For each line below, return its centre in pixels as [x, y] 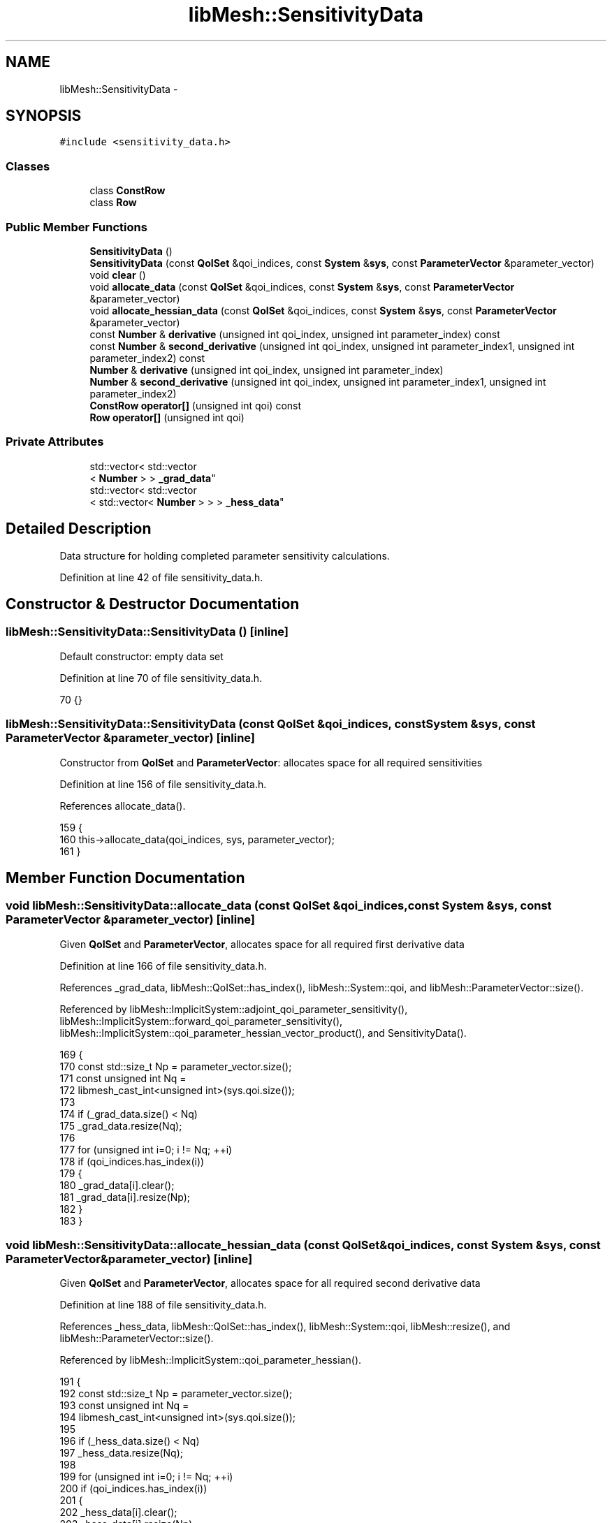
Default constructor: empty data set [141, 656]
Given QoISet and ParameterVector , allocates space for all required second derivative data [270, 1283]
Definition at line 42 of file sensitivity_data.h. [161, 577]
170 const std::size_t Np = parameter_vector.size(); [176, 1066]
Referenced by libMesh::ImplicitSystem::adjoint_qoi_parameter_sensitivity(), [234, 1009]
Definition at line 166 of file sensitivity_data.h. [163, 965]
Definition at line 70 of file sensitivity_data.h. [161, 678]
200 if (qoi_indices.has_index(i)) [133, 1489]
